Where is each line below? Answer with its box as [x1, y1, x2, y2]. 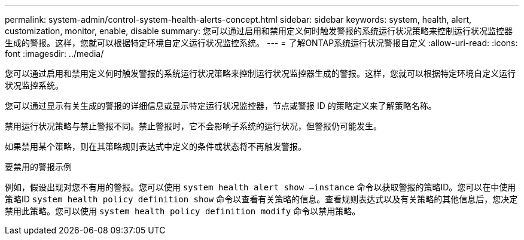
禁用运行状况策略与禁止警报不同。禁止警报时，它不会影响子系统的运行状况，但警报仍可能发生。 [5, 121, 382, 131]
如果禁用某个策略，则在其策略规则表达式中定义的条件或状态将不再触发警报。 [5, 141, 306, 151]
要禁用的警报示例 [5, 162, 72, 172]
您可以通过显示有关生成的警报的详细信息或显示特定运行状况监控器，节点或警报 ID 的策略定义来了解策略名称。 [5, 101, 437, 111]
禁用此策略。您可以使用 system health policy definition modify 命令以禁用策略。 [5, 206, 361, 216]
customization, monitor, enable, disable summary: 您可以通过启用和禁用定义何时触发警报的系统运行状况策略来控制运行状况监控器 [5, 26, 513, 36]
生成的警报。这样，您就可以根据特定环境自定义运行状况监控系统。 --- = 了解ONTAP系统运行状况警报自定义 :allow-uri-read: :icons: [5, 38, 518, 48]
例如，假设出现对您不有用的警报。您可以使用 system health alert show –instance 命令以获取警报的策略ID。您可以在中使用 [5, 182, 516, 192]
